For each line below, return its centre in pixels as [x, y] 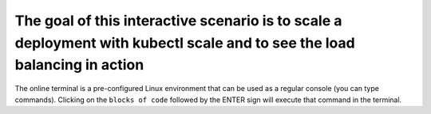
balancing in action [79, 65]
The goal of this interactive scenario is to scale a [178, 21]
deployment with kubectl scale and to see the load [185, 43]
